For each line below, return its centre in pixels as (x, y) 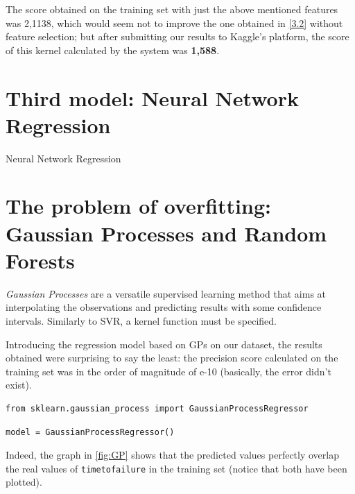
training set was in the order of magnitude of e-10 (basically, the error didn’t (168, 371)
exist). (19, 385)
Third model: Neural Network (152, 97)
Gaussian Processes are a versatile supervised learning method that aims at (166, 293)
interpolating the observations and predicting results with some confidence (164, 307)
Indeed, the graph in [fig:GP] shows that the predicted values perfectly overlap (172, 455)
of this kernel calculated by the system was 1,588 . (113, 50)
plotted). (24, 482)
